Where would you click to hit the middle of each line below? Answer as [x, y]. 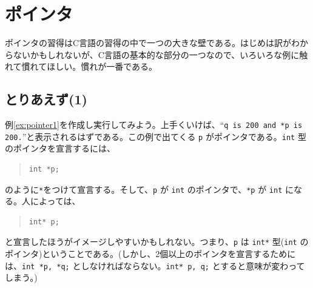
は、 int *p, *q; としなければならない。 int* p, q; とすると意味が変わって [155, 265]
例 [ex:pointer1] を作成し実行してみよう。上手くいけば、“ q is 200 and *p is [154, 125]
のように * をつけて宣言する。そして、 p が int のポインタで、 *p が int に [149, 189]
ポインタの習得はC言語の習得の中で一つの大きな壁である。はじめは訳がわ [152, 43]
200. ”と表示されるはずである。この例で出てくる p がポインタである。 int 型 [156, 136]
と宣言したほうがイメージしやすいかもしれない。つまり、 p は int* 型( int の [157, 242]
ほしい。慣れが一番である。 [102, 66]
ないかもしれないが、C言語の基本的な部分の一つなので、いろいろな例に [156, 54]
